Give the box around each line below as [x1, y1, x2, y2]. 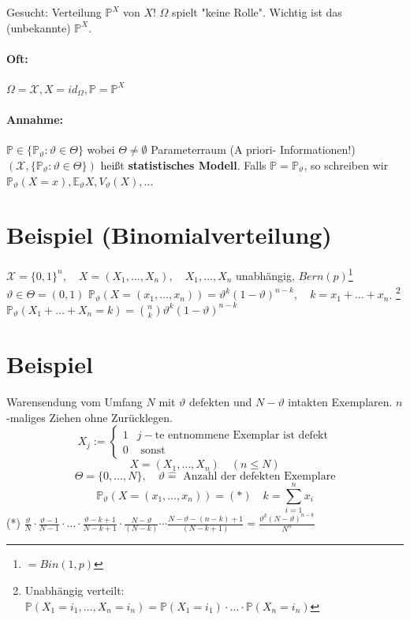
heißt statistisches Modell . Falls [100, 156, 266, 173]
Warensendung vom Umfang [6, 393, 143, 409]
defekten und [188, 393, 252, 409]
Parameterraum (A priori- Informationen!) [151, 141, 356, 158]
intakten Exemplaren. [288, 393, 393, 409]
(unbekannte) [6, 19, 71, 35]
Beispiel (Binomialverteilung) [6, 218, 332, 251]
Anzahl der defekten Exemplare [183, 471, 336, 483]
